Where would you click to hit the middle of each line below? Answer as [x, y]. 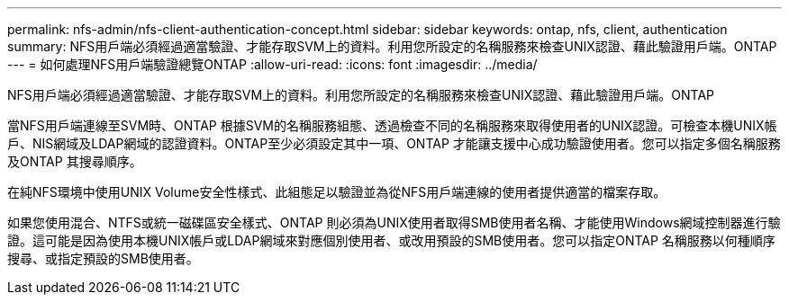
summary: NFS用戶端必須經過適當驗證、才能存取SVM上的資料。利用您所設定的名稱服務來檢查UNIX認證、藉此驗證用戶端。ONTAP [392, 46]
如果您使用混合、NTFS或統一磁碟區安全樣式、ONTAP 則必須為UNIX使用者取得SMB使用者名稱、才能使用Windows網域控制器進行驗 [394, 222]
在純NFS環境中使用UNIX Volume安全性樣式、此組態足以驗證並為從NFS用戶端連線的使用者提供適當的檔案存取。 [337, 192]
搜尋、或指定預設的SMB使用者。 [103, 258]
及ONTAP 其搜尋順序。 [75, 161]
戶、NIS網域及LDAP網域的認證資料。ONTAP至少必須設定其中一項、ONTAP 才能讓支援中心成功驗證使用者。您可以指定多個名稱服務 [394, 143]
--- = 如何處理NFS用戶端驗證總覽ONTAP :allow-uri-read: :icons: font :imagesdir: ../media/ [272, 64]
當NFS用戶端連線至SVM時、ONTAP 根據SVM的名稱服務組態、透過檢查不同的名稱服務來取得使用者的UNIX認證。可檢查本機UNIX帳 [392, 125]
